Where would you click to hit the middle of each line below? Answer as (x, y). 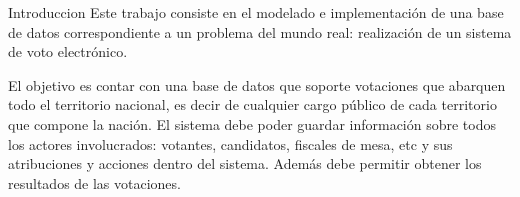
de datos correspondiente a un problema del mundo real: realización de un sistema (260, 31)
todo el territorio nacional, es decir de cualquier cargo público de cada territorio (252, 104)
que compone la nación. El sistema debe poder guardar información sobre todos (252, 123)
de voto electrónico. (68, 51)
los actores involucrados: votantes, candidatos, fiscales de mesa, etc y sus (230, 143)
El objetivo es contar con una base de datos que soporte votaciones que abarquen (257, 84)
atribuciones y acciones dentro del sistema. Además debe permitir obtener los (245, 163)
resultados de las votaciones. (94, 182)
